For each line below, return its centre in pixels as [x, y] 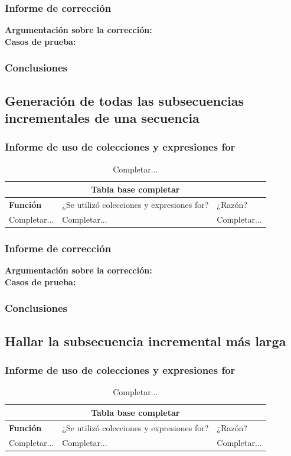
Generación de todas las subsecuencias [124, 100]
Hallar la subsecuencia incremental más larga [145, 341]
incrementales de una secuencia [102, 118]
